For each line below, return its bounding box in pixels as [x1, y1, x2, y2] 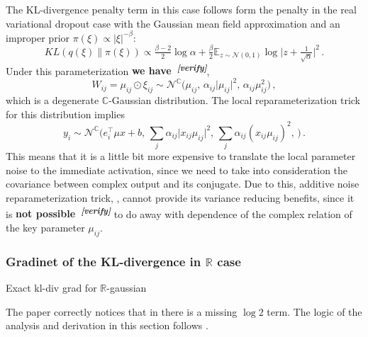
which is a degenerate [6, 93, 99, 108]
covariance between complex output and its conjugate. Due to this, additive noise [6, 176, 359, 191]
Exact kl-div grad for [6, 280, 97, 295]
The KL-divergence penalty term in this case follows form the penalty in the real [6, 2, 357, 16]
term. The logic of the [267, 304, 362, 319]
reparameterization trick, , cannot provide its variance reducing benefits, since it [6, 190, 355, 205]
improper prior [6, 30, 70, 45]
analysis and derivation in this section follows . [6, 318, 208, 333]
